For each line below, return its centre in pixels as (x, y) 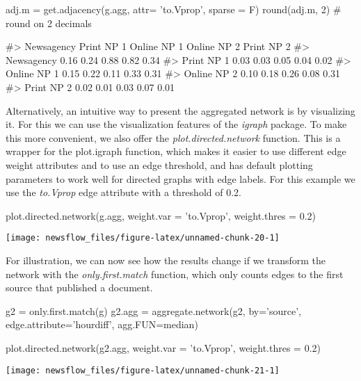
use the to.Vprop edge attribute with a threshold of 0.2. (123, 192)
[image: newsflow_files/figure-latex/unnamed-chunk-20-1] (143, 238)
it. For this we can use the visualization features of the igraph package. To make (176, 124)
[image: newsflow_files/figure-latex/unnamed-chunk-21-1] (143, 370)
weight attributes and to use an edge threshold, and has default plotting (159, 164)
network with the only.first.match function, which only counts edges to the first (175, 274)
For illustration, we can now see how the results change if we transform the (166, 260)
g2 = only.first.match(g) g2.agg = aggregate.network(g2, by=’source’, (153, 310)
